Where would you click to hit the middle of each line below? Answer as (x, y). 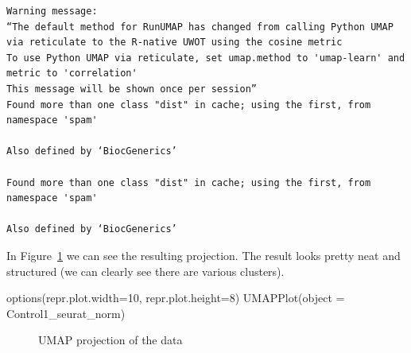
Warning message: (52, 11)
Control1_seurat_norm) (66, 313)
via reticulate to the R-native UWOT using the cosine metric (174, 43)
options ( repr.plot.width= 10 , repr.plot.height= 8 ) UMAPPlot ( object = (176, 298)
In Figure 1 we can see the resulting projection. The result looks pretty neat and (204, 255)
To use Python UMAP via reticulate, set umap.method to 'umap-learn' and (206, 58)
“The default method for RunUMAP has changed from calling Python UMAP (200, 27)
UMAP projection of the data (111, 340)
